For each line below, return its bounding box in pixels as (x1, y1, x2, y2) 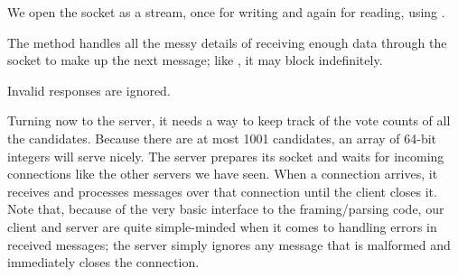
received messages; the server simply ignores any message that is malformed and (7, 235, 451, 254)
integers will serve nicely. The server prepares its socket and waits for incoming (7, 146, 444, 165)
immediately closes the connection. (7, 253, 200, 272)
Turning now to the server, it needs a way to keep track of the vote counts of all (7, 111, 451, 130)
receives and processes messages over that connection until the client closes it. (7, 181, 437, 200)
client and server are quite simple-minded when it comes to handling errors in (7, 217, 437, 235)
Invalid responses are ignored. (7, 80, 171, 99)
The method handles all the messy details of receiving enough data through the (7, 32, 447, 51)
